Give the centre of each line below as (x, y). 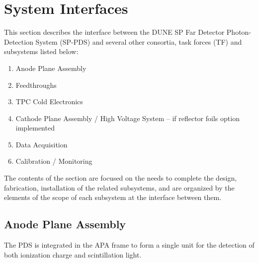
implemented (35, 128)
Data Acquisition (42, 144)
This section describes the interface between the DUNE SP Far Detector (114, 32)
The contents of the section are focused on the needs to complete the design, (121, 178)
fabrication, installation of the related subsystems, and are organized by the (119, 187)
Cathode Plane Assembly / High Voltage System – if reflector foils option (128, 118)
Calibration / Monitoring (54, 161)
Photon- (239, 32)
